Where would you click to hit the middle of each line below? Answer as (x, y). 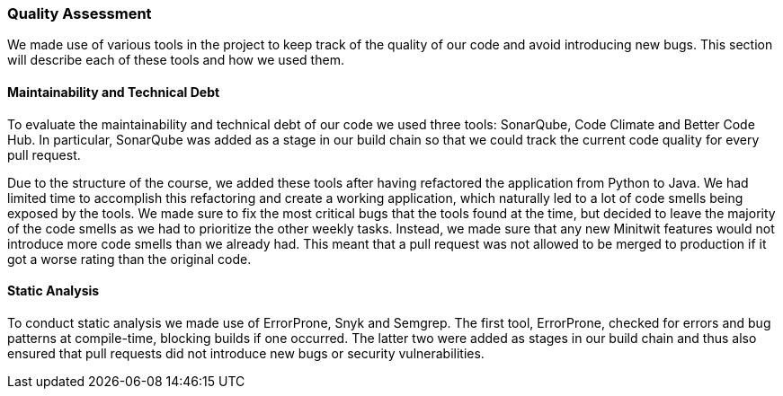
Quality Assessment (80, 13)
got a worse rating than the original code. (129, 259)
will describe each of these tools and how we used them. (176, 60)
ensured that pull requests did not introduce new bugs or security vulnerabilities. (246, 353)
